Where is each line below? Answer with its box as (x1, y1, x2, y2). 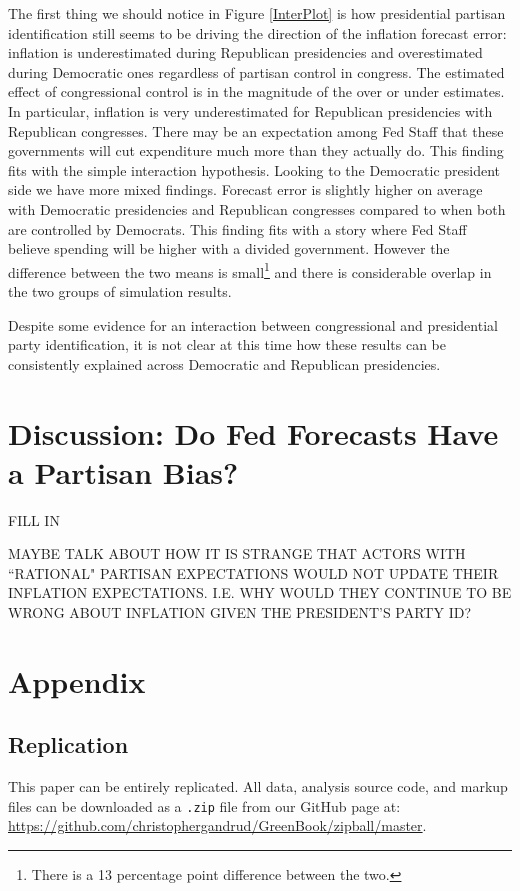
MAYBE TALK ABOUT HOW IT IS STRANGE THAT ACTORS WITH (8, 543, 466, 564)
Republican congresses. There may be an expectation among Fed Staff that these (8, 120, 504, 141)
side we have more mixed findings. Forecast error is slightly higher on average (8, 179, 483, 200)
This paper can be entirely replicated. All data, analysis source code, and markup (8, 776, 508, 797)
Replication (8, 729, 129, 760)
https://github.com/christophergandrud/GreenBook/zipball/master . (8, 815, 427, 836)
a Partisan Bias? (8, 451, 239, 492)
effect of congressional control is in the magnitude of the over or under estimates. (8, 81, 505, 102)
